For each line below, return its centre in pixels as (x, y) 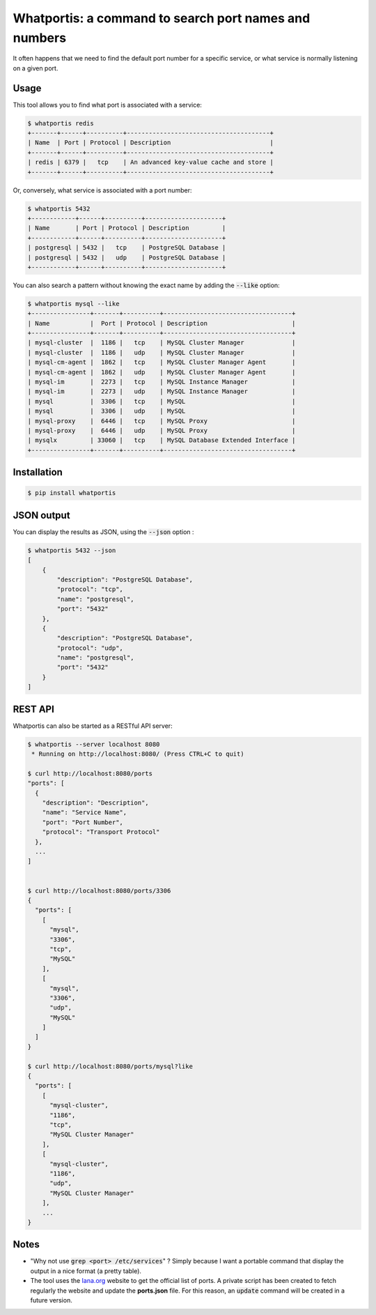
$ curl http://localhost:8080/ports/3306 (99, 890)
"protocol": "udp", (90, 648)
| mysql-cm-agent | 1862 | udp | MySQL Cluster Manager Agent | (162, 372)
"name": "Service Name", (85, 813)
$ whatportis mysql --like (73, 304)
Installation (38, 472)
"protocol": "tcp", (90, 590)
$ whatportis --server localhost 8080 (94, 744)
